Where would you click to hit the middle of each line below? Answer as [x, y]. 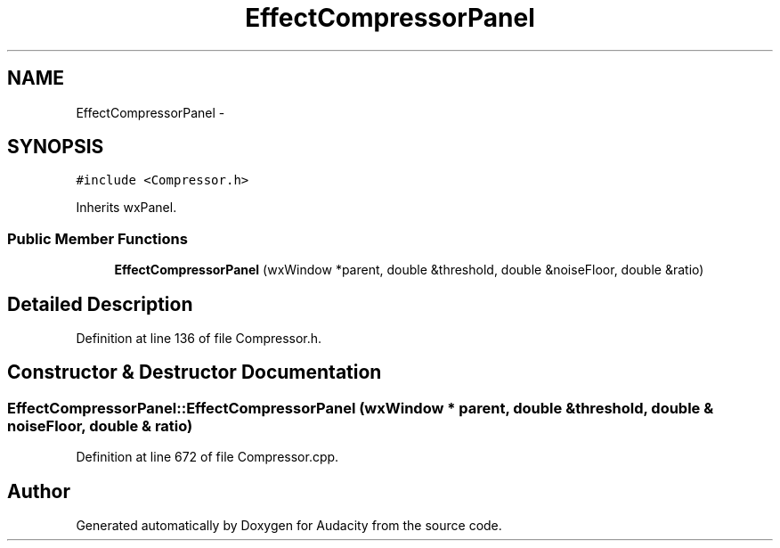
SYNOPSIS [56, 147]
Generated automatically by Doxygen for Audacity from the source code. [289, 526]
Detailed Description [100, 304]
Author [39, 491]
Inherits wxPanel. [126, 208]
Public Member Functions [97, 238]
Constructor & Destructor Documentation [195, 372]
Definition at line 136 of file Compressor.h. [199, 339]
